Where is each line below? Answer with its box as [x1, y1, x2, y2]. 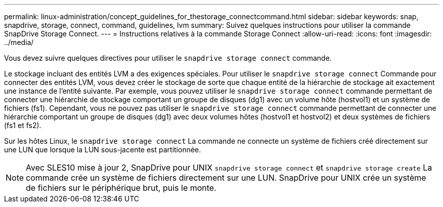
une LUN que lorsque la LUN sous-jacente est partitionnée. [4, 145, 201, 154]
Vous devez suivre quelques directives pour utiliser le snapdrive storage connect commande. [4, 54, 332, 62]
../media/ [4, 38, 34, 47]
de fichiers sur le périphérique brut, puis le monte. [26, 183, 216, 193]
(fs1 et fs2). [4, 121, 41, 130]
